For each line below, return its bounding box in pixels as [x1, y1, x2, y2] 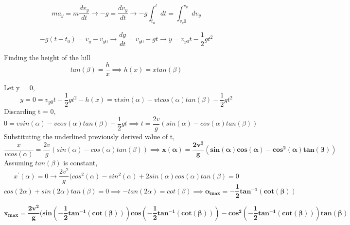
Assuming [4, 158, 33, 168]
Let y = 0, [4, 82, 35, 93]
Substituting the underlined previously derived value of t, [4, 131, 175, 141]
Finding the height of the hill [4, 52, 90, 62]
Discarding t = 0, [4, 106, 56, 116]
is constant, [63, 158, 98, 168]
